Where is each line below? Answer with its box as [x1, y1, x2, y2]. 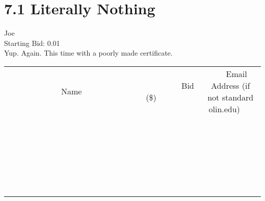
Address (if [211, 79, 250, 91]
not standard [207, 91, 254, 103]
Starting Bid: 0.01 [4, 37, 60, 48]
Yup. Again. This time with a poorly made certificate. [4, 47, 173, 58]
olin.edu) [208, 103, 240, 115]
